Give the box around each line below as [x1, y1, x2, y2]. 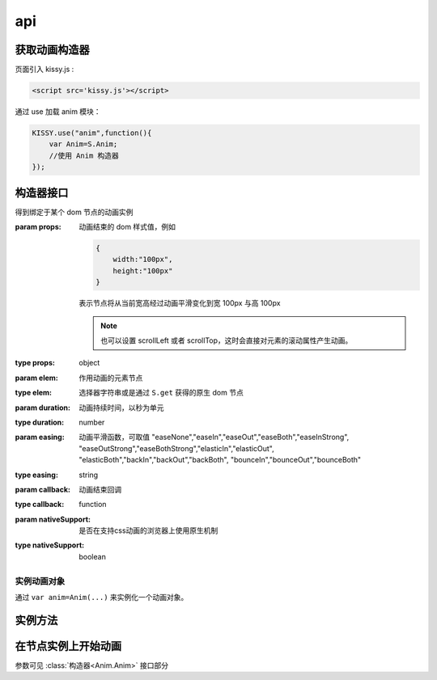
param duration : [15, 403, 70, 412]
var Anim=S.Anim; [49, 140, 118, 149]
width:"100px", [112, 255, 173, 264]
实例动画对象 [15, 575, 66, 586]
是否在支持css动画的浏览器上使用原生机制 [78, 526, 218, 535]
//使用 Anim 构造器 [49, 150, 119, 160]
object [78, 358, 100, 368]
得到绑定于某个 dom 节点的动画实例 [15, 207, 134, 217]
